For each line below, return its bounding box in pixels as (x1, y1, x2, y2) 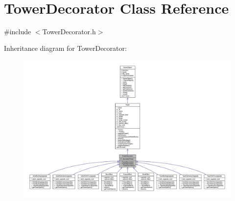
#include (4, 26, 31, 37)
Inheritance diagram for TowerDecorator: (4, 43, 127, 53)
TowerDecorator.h (42, 26, 96, 37)
